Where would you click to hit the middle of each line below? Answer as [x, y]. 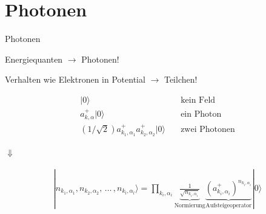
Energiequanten [34, 59]
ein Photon [201, 114]
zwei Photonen [208, 130]
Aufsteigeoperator [229, 205]
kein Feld [198, 100]
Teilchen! [181, 79]
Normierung [190, 205]
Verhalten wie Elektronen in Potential [75, 79]
